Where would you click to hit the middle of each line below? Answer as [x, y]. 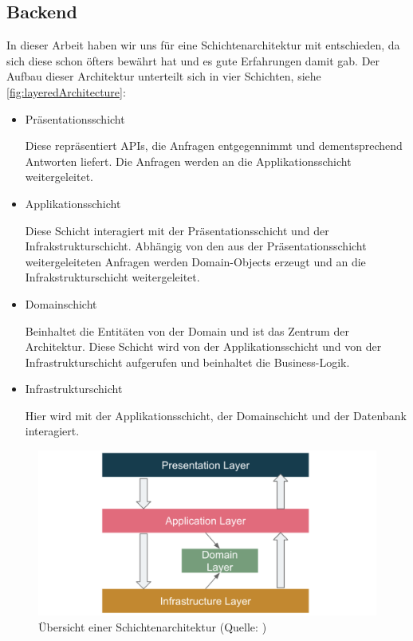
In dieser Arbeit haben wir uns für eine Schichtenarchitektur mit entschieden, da [203, 45]
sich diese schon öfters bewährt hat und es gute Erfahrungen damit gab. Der [193, 60]
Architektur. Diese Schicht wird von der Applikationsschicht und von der [203, 346]
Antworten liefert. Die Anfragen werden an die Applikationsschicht [188, 161]
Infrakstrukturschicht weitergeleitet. [112, 277]
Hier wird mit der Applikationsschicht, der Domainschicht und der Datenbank [216, 415]
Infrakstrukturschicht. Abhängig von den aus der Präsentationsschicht [196, 246]
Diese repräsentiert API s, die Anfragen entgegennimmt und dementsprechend [214, 146]
